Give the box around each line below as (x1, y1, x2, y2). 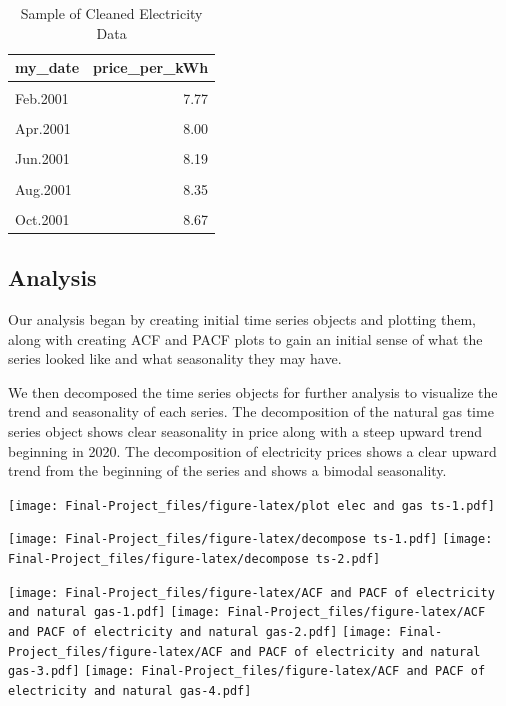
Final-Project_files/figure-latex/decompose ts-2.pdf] (8, 552, 381, 567)
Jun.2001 (15, 148, 70, 169)
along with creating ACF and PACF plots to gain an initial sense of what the (8, 328, 483, 349)
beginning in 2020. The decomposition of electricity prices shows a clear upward (8, 440, 497, 461)
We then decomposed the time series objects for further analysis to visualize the (8, 381, 498, 402)
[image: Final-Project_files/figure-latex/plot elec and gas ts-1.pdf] (8, 498, 495, 513)
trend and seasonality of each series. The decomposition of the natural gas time (8, 401, 494, 422)
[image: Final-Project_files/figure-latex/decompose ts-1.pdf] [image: (8, 532, 493, 547)
